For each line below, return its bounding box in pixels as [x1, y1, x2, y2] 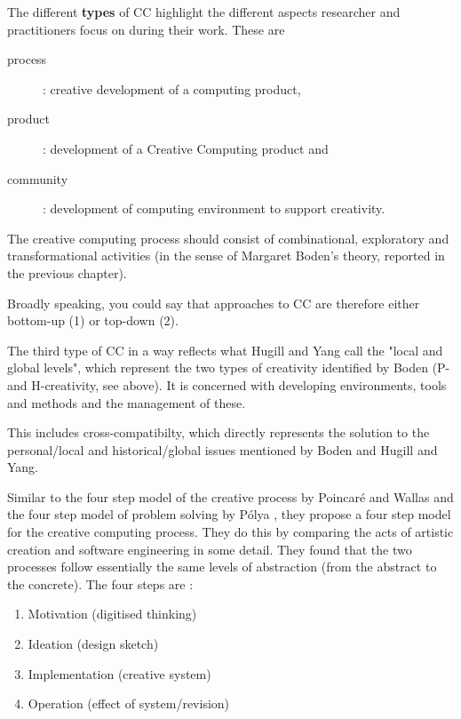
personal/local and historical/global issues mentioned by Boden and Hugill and [7, 440, 438, 459]
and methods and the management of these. [7, 393, 246, 411]
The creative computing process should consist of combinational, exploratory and [7, 228, 449, 247]
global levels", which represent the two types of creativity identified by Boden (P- [7, 358, 450, 377]
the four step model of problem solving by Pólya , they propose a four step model [7, 505, 451, 523]
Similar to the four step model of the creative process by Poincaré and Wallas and [7, 487, 454, 506]
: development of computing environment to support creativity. [43, 199, 385, 218]
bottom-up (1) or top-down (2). [7, 311, 179, 330]
